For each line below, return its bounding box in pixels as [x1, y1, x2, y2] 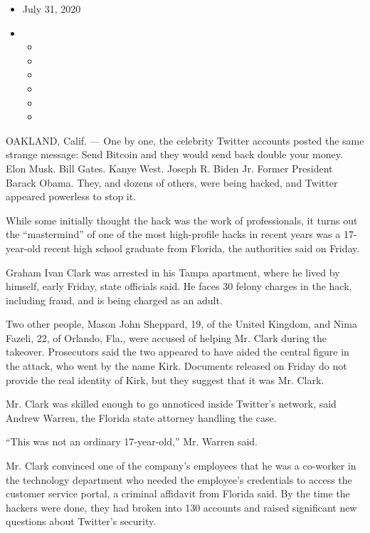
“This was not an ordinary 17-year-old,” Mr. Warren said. [6, 434, 258, 449]
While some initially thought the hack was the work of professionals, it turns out [6, 212, 358, 227]
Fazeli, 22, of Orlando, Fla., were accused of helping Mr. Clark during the [6, 330, 327, 345]
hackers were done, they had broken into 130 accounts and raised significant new [6, 500, 357, 514]
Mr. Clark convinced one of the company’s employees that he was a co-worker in [6, 458, 356, 473]
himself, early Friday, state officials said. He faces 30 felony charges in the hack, [6, 279, 352, 294]
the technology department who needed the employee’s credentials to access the [6, 472, 352, 487]
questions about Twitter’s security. [6, 514, 157, 529]
